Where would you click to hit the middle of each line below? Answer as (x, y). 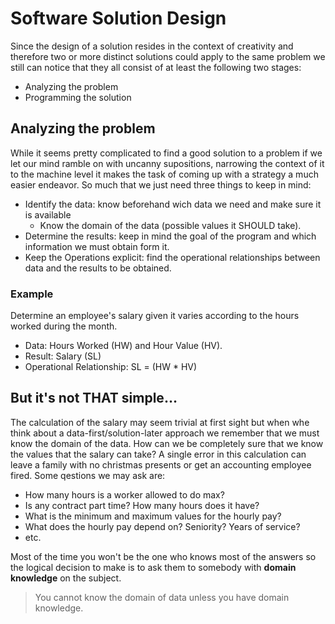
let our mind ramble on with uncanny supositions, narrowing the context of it (167, 163)
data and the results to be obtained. (98, 268)
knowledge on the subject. (66, 578)
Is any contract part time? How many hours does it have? (142, 505)
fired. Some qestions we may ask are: (88, 475)
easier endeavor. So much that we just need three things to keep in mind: (161, 184)
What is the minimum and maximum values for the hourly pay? (153, 516)
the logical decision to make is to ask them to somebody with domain (153, 567)
